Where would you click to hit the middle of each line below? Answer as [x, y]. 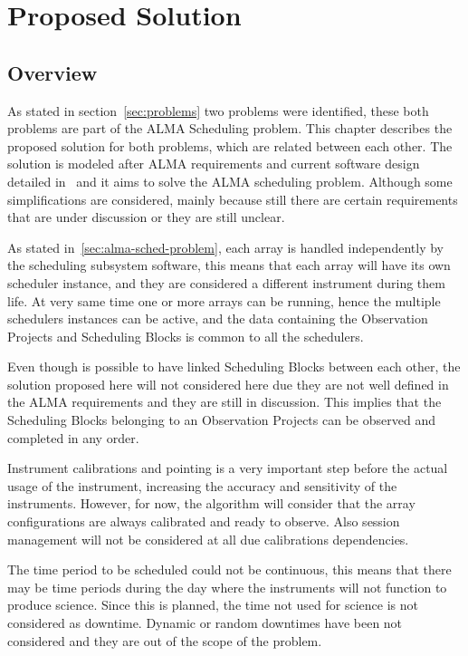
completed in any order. [73, 437]
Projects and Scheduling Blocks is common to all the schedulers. [186, 336]
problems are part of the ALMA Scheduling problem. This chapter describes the [230, 128]
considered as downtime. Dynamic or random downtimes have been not [205, 623]
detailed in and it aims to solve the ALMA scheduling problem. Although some [230, 181]
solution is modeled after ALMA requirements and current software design [214, 164]
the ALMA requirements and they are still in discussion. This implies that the [224, 402]
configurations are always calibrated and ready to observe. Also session [204, 521]
